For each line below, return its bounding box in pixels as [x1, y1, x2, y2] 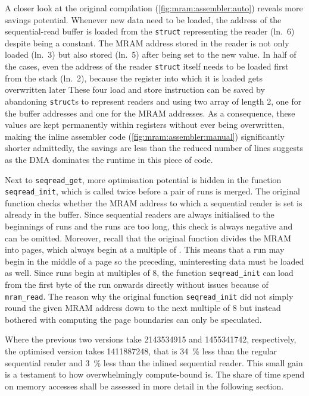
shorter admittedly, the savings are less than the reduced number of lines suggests [5, 142, 303, 154]
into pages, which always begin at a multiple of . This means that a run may [5, 243, 285, 256]
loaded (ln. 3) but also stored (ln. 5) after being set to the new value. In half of [5, 48, 296, 61]
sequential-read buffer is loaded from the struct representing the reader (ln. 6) [5, 25, 295, 37]
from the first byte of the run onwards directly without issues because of [5, 278, 269, 291]
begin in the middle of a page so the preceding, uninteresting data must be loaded [5, 254, 304, 267]
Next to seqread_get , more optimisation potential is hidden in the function [5, 173, 282, 186]
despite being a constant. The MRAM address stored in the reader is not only [5, 36, 289, 49]
